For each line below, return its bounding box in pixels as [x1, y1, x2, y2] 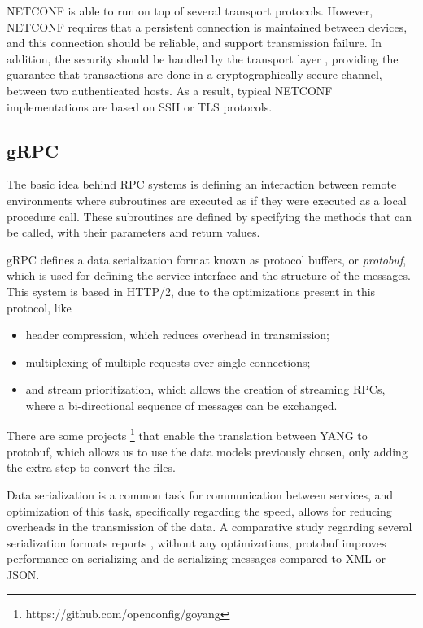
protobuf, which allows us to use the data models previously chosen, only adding [7, 443, 408, 460]
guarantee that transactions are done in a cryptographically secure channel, [7, 66, 382, 83]
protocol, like [7, 299, 72, 316]
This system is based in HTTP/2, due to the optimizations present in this [7, 282, 376, 299]
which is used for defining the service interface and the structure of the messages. [7, 267, 411, 284]
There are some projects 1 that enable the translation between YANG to [7, 425, 368, 444]
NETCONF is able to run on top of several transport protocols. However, [7, 2, 373, 19]
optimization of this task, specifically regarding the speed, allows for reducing [7, 502, 392, 519]
